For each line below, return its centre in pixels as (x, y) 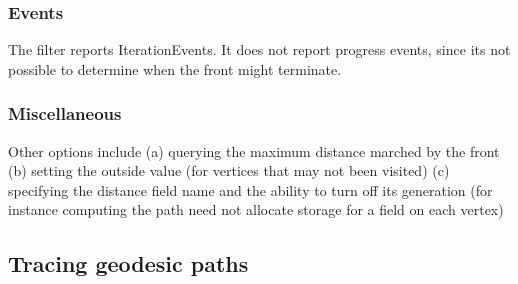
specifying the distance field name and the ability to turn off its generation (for (250, 189)
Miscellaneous (65, 113)
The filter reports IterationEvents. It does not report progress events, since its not (259, 49)
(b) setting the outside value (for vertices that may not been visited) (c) (229, 170)
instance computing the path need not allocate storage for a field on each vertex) (256, 209)
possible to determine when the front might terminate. (175, 68)
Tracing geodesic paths (128, 263)
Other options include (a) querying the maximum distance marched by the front (254, 150)
